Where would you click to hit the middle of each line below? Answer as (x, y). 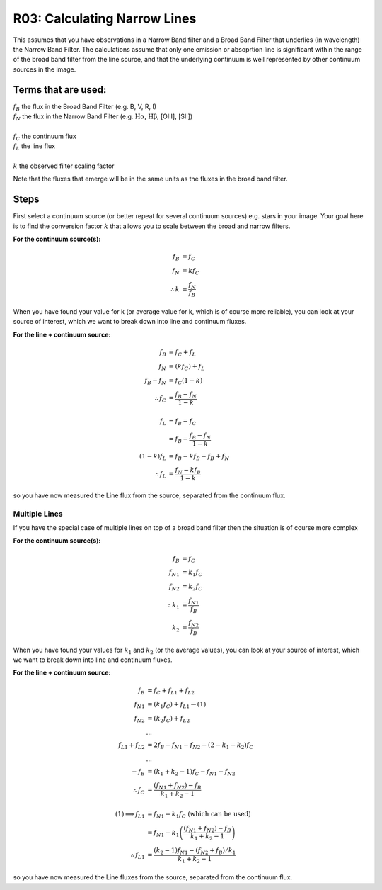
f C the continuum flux (45, 137)
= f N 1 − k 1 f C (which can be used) (199, 815)
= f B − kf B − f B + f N (199, 457)
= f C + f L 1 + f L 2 (171, 691)
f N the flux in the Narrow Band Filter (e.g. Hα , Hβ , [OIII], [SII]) (103, 117)
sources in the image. (45, 69)
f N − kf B (188, 471)
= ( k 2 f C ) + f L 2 (169, 719)
